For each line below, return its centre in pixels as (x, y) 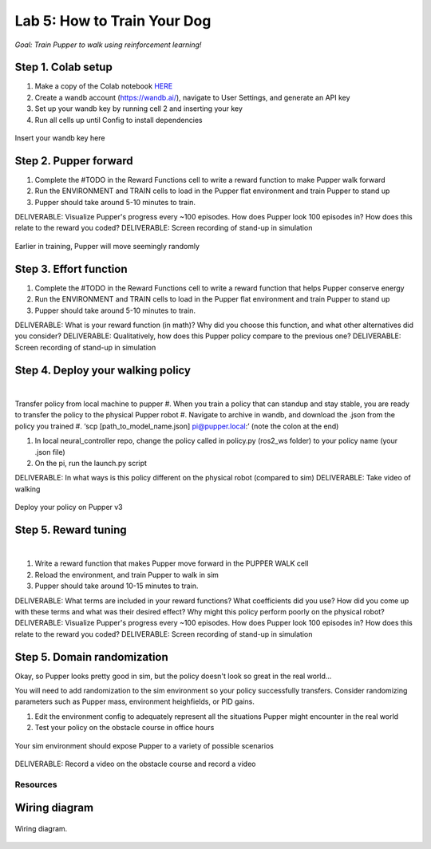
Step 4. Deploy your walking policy (103, 370)
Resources (36, 784)
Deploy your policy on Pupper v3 (69, 507)
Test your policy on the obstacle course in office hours (125, 728)
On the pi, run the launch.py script (91, 463)
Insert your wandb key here (60, 138)
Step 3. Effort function (71, 269)
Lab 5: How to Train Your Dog (113, 21)
